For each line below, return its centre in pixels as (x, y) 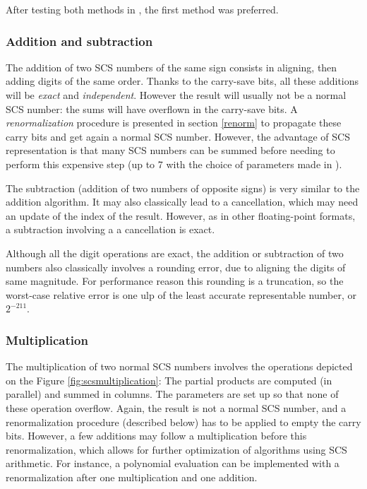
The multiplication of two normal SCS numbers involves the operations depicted (179, 366)
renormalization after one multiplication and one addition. (132, 477)
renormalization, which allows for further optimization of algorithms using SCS (176, 449)
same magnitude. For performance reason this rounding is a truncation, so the (175, 281)
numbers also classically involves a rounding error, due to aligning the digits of (176, 267)
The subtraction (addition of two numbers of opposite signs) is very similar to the (183, 188)
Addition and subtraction (79, 41)
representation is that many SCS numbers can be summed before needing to (170, 150)
